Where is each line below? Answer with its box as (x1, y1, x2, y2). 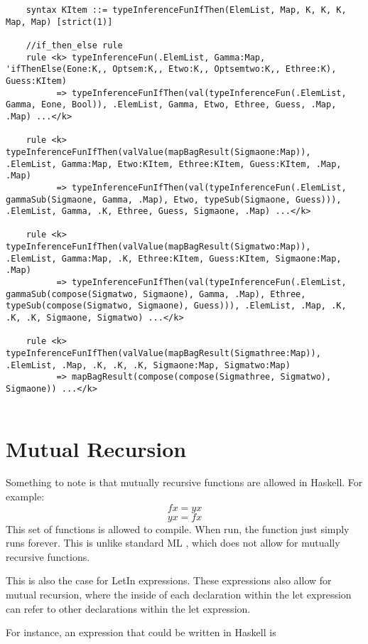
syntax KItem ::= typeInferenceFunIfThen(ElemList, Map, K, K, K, (26, 5, 347, 15)
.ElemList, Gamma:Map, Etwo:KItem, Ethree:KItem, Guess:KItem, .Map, (6, 159, 342, 169)
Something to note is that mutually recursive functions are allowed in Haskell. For (6, 475, 363, 490)
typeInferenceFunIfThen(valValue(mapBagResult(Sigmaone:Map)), (6, 146, 311, 157)
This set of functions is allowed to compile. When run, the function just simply (6, 521, 350, 536)
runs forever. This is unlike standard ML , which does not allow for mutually (6, 535, 340, 550)
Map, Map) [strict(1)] (6, 16, 113, 27)
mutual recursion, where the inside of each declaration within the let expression (6, 587, 352, 601)
